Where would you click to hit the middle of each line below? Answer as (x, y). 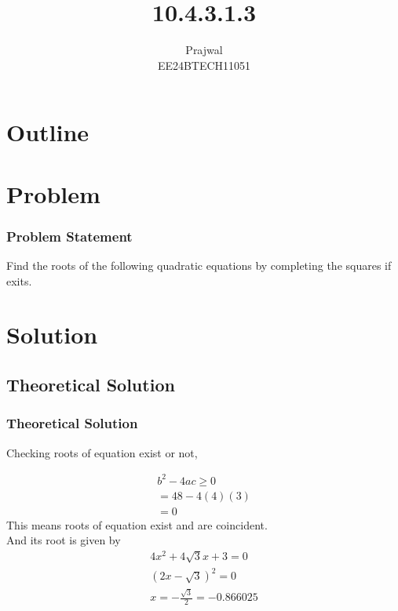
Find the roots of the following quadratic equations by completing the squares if (199, 265)
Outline (48, 132)
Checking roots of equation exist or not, (102, 452)
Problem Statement (69, 236)
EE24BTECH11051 (204, 65)
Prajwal (204, 50)
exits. (19, 280)
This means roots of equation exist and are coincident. (137, 524)
